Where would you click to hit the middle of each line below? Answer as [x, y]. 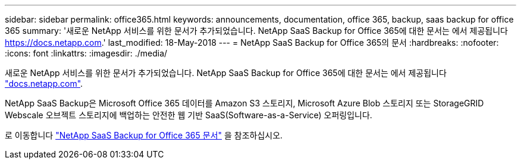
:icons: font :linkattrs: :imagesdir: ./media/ [86, 53]
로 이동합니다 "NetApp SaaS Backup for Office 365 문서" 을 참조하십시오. [144, 135]
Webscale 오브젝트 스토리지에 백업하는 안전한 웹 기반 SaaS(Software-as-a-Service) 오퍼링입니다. [189, 115]
